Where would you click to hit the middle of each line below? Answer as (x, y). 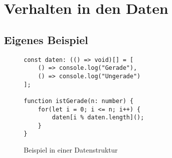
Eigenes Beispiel (46, 39)
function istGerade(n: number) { (79, 101)
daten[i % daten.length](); (98, 118)
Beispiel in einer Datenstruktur (71, 150)
